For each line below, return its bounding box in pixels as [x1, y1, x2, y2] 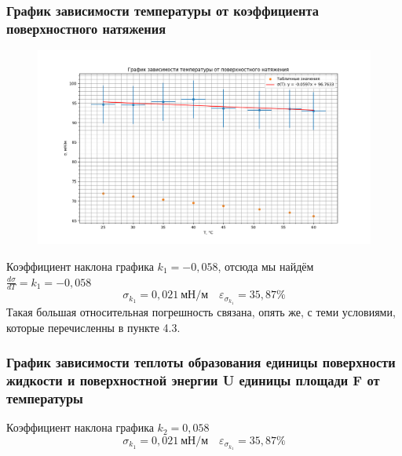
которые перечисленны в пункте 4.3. [6, 319, 181, 335]
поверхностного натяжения [6, 18, 166, 38]
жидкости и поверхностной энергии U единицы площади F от [6, 370, 380, 389]
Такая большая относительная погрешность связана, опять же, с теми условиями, [6, 303, 396, 319]
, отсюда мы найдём [217, 257, 314, 274]
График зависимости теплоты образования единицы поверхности [6, 352, 396, 372]
